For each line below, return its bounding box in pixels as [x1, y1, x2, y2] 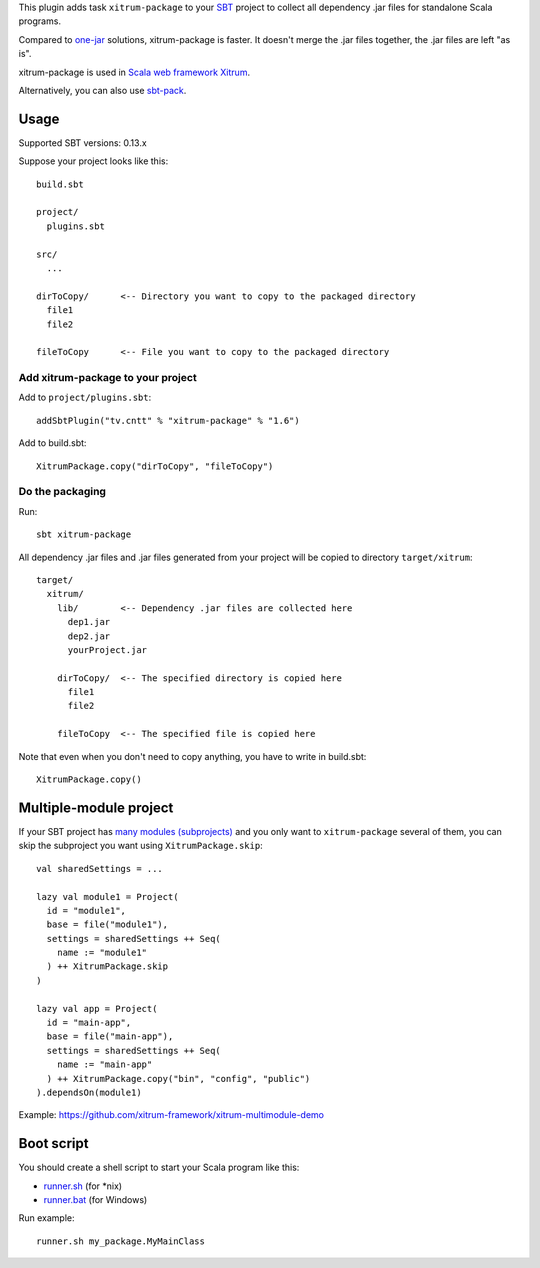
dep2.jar [67, 630, 111, 642]
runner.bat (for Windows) [43, 1194, 148, 1206]
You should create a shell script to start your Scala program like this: [18, 1161, 300, 1174]
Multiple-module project [18, 799, 174, 816]
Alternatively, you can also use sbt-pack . [18, 84, 187, 96]
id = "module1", [46, 905, 127, 916]
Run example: [18, 1212, 75, 1224]
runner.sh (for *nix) [43, 1180, 123, 1192]
